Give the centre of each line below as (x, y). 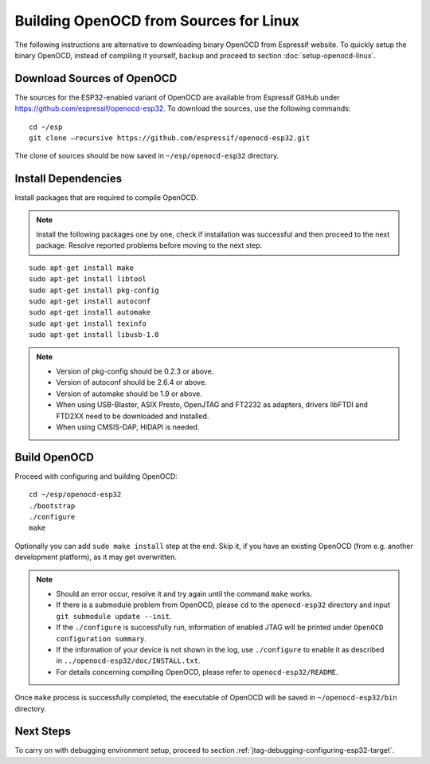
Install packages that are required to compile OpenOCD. (106, 198)
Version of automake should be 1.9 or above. (129, 394)
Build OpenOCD (55, 457)
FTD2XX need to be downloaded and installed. (133, 416)
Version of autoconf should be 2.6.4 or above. (131, 382)
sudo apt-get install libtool (88, 279)
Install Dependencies (68, 179)
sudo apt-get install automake (90, 312)
